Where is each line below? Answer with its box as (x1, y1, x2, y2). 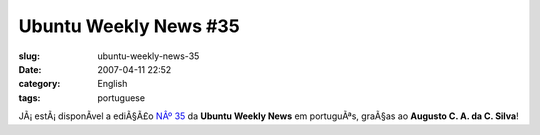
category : (18, 78, 61, 90)
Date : (18, 63, 42, 75)
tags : (18, 91, 41, 104)
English (97, 78, 128, 90)
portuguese (97, 91, 145, 104)
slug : (18, 50, 40, 62)
